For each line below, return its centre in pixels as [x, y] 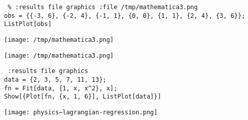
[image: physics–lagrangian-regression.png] [81, 112]
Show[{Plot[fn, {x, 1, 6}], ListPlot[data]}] [83, 97]
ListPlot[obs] [28, 24]
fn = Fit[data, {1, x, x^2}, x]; [61, 88]
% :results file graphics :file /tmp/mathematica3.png [103, 7]
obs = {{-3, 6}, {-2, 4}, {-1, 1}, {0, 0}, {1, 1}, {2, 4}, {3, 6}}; [125, 16]
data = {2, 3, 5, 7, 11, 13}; [55, 79]
